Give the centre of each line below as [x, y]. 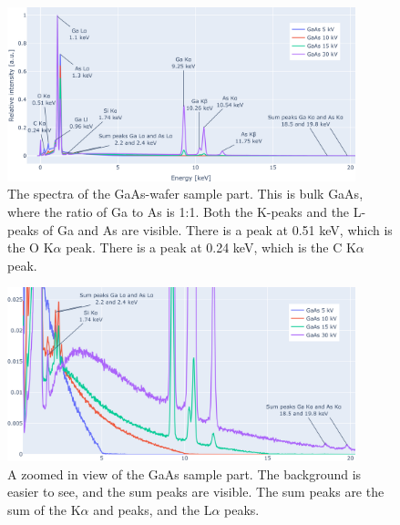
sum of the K [44, 509]
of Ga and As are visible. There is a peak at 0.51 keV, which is [217, 229]
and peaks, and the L [153, 509]
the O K [31, 247]
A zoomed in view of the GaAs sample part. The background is [185, 474]
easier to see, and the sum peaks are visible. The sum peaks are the [196, 492]
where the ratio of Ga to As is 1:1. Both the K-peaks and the [179, 211]
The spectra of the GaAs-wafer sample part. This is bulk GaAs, [185, 194]
